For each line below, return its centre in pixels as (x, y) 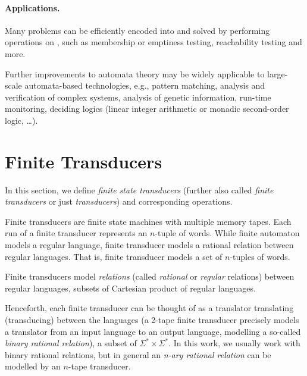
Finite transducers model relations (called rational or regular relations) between (150, 276)
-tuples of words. (260, 256)
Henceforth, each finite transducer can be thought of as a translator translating (149, 308)
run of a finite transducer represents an (76, 233)
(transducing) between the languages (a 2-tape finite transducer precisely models (152, 320)
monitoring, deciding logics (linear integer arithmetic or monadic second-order (147, 109)
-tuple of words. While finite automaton (227, 233)
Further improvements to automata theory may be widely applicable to (135, 73)
